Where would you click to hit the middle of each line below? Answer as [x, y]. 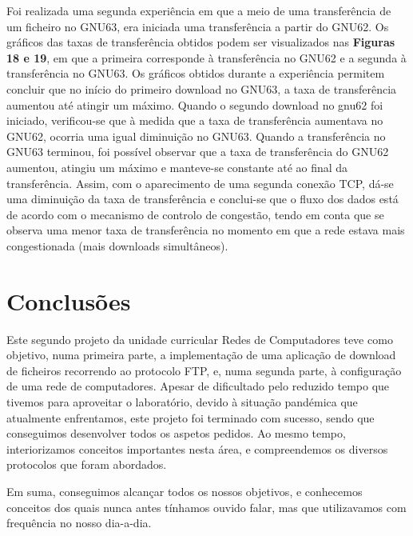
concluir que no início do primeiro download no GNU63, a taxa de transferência [202, 88]
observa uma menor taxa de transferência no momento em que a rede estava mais [206, 230]
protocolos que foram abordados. [87, 464]
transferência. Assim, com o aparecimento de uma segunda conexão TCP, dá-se [200, 183]
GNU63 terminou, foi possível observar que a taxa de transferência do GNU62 [198, 152]
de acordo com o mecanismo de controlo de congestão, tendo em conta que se [195, 214]
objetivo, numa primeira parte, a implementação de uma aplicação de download [201, 355]
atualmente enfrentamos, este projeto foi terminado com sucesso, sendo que [191, 417]
